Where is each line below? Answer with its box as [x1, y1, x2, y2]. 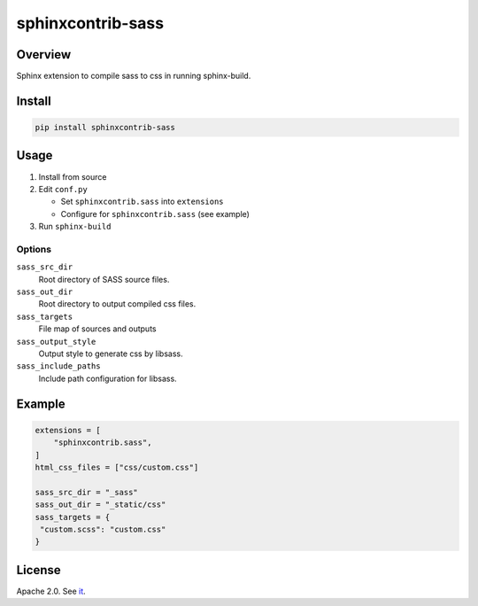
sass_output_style [16, 337, 96, 346]
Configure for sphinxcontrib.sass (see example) [60, 208, 250, 219]
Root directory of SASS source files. [38, 274, 170, 284]
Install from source [38, 171, 107, 182]
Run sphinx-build [38, 221, 112, 232]
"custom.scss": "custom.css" [40, 524, 166, 534]
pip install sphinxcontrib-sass [35, 122, 176, 133]
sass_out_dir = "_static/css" [35, 500, 166, 509]
